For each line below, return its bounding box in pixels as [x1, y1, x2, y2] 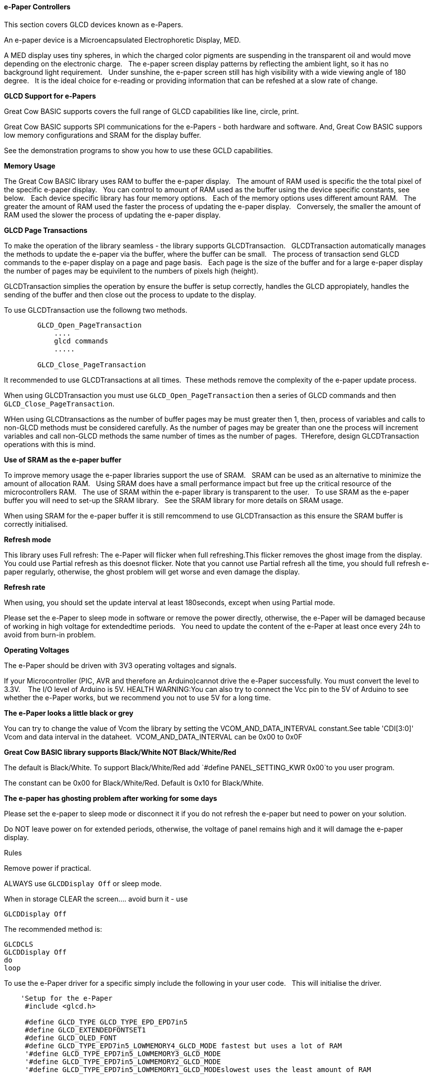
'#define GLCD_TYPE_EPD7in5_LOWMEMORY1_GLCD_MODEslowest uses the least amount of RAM [25, 1065, 371, 1074]
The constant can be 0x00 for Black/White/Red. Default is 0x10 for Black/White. [4, 778, 264, 787]
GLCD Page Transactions [4, 226, 88, 234]
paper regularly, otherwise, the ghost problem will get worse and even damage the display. [4, 567, 300, 576]
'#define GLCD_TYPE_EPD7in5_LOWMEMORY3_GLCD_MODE [25, 1049, 221, 1058]
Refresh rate [4, 582, 46, 591]
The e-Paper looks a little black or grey [4, 708, 134, 717]
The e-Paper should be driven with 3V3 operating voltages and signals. [4, 661, 237, 670]
